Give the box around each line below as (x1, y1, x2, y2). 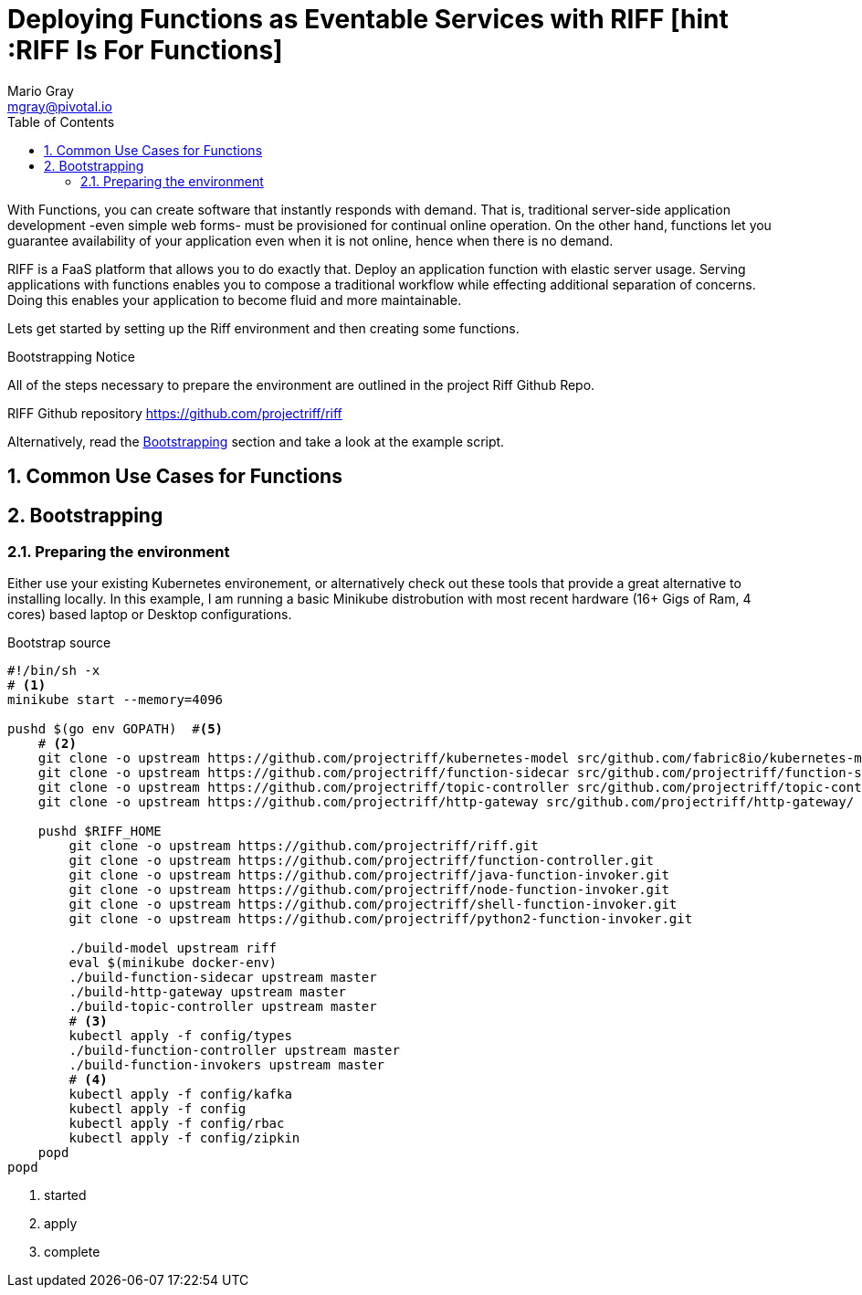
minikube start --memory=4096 (7, 692, 224, 708)
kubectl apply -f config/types (68, 1028, 292, 1044)
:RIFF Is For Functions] (7, 35, 283, 66)
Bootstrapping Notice (7, 348, 135, 364)
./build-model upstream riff (68, 941, 278, 956)
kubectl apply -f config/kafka (68, 1087, 292, 1102)
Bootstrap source (7, 635, 111, 651)
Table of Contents (7, 113, 115, 130)
